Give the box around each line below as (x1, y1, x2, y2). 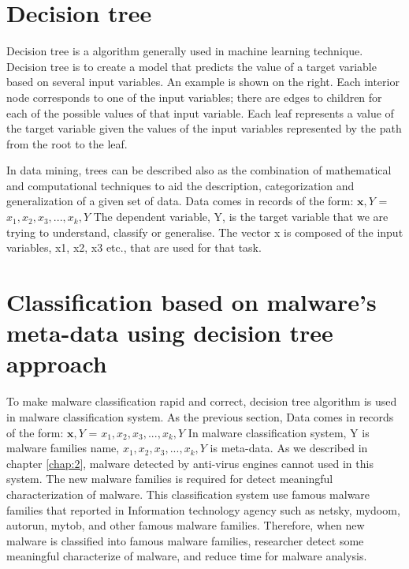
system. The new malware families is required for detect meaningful (6, 470, 333, 487)
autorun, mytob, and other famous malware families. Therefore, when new (6, 517, 365, 533)
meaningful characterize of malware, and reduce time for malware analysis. (6, 548, 367, 564)
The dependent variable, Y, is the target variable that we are (93, 208, 389, 225)
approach (6, 347, 107, 380)
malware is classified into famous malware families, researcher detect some (6, 532, 364, 548)
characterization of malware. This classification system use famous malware (6, 485, 370, 502)
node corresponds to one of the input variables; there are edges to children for (6, 88, 382, 105)
